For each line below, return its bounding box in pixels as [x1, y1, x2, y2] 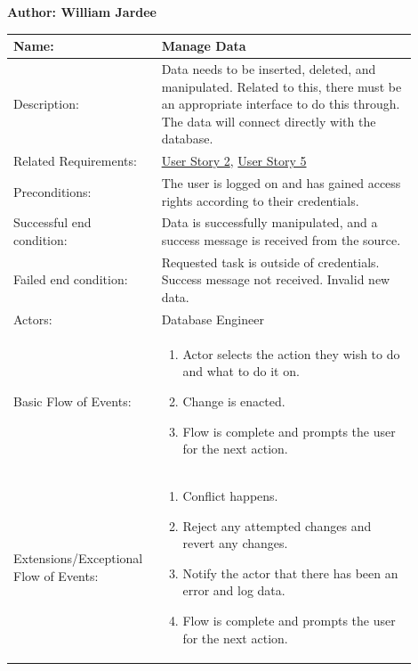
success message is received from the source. [161, 231, 401, 250]
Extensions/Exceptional [13, 548, 143, 567]
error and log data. [182, 581, 285, 600]
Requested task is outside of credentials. [161, 252, 380, 271]
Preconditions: [13, 182, 92, 200]
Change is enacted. [182, 391, 285, 410]
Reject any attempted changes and [182, 516, 372, 535]
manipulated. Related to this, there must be [161, 77, 402, 95]
